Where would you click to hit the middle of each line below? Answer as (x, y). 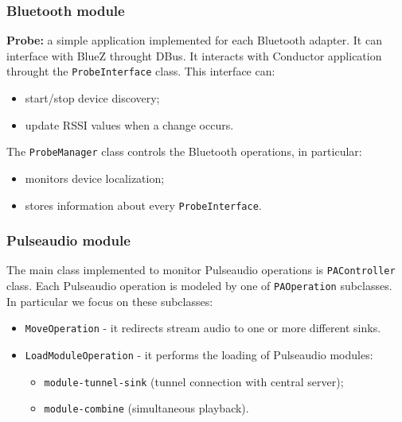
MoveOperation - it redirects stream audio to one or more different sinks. (203, 328)
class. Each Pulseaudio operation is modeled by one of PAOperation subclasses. (199, 286)
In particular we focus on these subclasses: (110, 301)
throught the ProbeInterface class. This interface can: (141, 71)
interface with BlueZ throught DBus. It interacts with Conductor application (194, 55)
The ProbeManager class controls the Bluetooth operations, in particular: (184, 151)
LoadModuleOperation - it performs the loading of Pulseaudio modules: (199, 354)
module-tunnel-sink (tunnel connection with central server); (194, 381)
